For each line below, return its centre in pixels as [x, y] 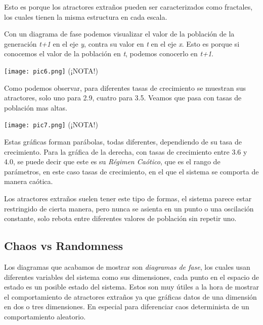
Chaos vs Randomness [64, 246]
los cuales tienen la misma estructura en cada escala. [86, 16]
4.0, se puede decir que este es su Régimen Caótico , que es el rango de [112, 161]
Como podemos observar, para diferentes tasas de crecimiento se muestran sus [125, 87]
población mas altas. [36, 107]
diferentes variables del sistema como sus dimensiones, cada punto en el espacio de [131, 277]
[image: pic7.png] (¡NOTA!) [51, 124]
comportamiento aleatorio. [45, 316]
